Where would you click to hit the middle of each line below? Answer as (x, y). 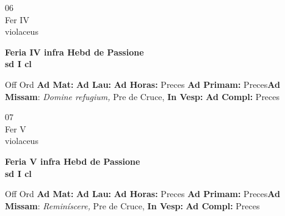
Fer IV (17, 19)
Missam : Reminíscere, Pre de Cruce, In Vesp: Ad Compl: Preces (132, 205)
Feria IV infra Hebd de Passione (74, 52)
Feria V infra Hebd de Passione (73, 161)
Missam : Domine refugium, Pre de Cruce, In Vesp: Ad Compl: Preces (142, 96)
